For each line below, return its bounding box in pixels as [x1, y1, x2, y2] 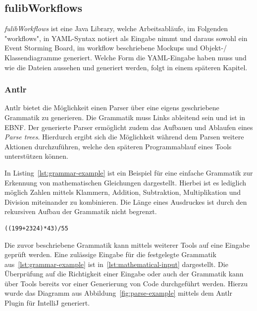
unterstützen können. [4, 151, 68, 161]
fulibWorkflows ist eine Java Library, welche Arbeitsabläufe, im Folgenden [4, 23, 228, 34]
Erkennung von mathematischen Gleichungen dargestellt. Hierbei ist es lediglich [4, 177, 247, 187]
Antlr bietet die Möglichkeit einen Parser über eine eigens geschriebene [4, 102, 219, 113]
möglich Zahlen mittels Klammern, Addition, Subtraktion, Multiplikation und [4, 187, 241, 197]
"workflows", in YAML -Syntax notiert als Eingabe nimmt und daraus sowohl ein [4, 33, 248, 43]
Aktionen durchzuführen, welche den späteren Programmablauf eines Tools [4, 141, 232, 151]
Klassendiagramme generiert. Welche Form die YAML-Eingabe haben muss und [4, 52, 247, 62]
